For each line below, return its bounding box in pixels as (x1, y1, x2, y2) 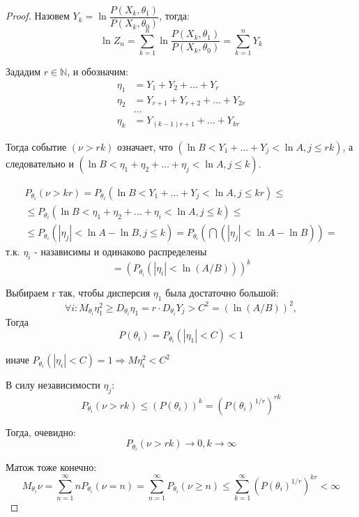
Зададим (6, 64, 41, 79)
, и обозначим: (67, 64, 129, 79)
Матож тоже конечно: (6, 460, 97, 474)
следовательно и (6, 156, 74, 171)
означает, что (117, 140, 173, 154)
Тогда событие (6, 140, 67, 154)
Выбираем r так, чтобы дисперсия (6, 285, 151, 300)
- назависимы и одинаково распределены (34, 244, 207, 259)
